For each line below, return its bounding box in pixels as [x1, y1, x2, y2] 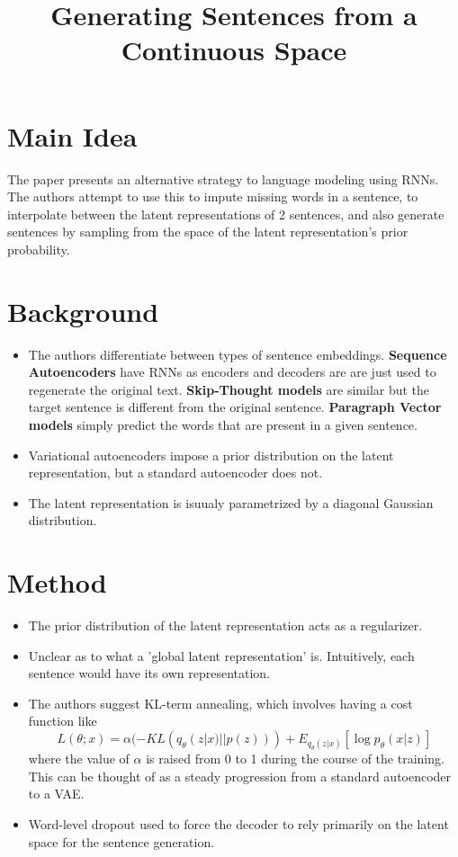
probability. [7, 239, 70, 258]
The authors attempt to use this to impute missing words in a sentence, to [7, 187, 418, 206]
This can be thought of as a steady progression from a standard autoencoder [28, 766, 452, 785]
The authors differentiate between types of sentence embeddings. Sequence [28, 344, 447, 363]
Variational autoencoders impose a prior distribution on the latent [28, 445, 394, 464]
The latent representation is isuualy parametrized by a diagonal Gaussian [28, 493, 434, 512]
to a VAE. [28, 784, 85, 803]
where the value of [28, 749, 130, 768]
